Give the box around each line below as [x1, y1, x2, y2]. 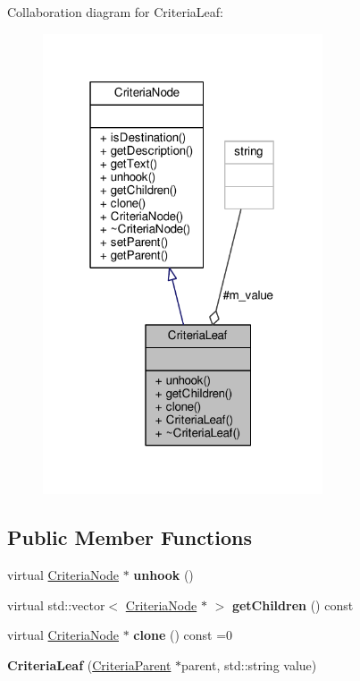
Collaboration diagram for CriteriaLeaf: [7, 3, 223, 21]
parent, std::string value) [181, 655, 317, 674]
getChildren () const [231, 595, 354, 614]
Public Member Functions [7, 524, 252, 551]
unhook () [133, 566, 194, 584]
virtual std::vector [7, 595, 105, 614]
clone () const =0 [133, 626, 233, 644]
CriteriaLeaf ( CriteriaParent [7, 655, 172, 674]
